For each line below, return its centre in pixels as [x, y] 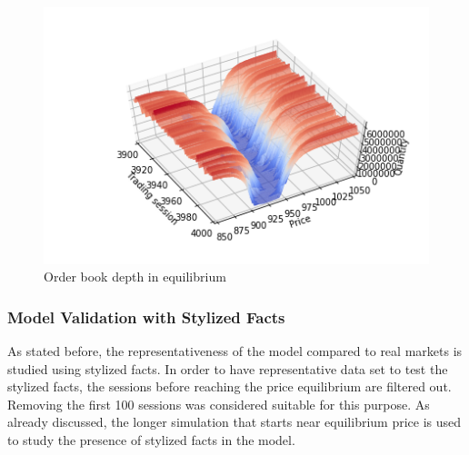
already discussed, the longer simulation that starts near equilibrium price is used [234, 422]
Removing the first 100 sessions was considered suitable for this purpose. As [219, 404]
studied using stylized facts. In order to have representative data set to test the [228, 368]
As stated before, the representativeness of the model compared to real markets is [235, 351]
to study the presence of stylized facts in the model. [151, 440]
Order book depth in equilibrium [135, 277]
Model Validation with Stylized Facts [146, 317]
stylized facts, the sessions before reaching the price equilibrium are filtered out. [230, 386]
